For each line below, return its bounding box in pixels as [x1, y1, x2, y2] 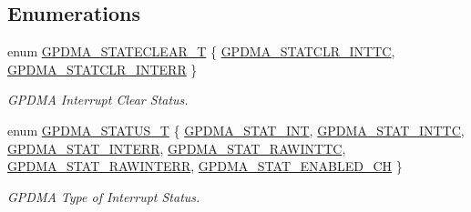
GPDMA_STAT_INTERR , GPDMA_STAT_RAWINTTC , [7, 138, 346, 157]
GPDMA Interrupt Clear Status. [7, 90, 189, 109]
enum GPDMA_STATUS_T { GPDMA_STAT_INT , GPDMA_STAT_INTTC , [7, 120, 465, 139]
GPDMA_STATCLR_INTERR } [7, 59, 198, 78]
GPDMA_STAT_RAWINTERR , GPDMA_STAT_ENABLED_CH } [7, 156, 403, 176]
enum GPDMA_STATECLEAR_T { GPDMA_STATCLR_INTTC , [7, 42, 395, 61]
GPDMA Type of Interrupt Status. [7, 187, 200, 206]
